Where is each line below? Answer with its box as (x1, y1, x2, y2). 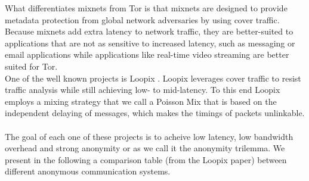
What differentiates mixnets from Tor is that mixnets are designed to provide (5, 2, 288, 14)
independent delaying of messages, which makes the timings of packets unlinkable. (5, 107, 305, 119)
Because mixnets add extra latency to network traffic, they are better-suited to (5, 25, 293, 38)
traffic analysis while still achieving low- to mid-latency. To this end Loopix (5, 83, 280, 96)
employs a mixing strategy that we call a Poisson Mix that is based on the (5, 95, 277, 107)
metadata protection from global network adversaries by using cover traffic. (5, 13, 280, 26)
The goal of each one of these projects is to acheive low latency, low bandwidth (5, 130, 293, 142)
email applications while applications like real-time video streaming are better (5, 48, 289, 61)
